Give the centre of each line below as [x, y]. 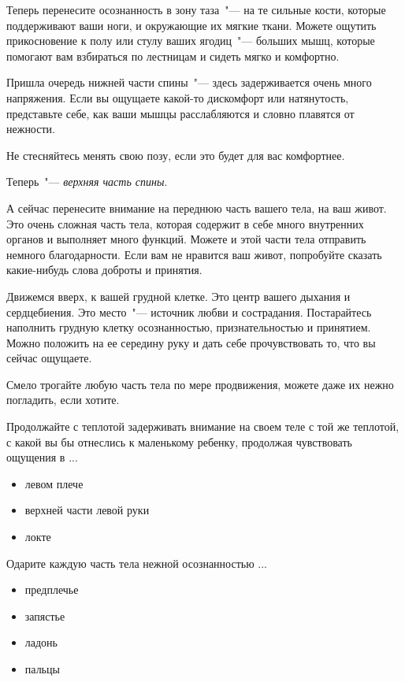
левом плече [54, 483]
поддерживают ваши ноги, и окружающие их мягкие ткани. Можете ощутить [191, 25]
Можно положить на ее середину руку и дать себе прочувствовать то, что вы [191, 342]
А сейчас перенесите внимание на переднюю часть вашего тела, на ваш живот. [197, 208]
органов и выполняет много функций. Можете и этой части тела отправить [186, 239]
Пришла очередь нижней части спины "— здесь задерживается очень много [189, 82]
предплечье [52, 589]
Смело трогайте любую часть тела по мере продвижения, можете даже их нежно [200, 384]
